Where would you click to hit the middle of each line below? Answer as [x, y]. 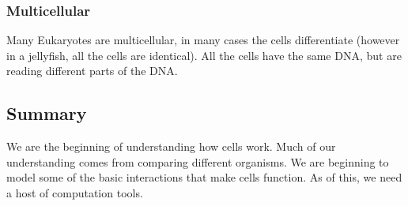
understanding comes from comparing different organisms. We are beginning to [198, 161]
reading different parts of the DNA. [92, 71]
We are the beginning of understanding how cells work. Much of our [171, 146]
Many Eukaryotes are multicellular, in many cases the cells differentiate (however [203, 40]
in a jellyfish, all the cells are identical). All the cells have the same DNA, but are [204, 55]
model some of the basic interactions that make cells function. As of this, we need [204, 177]
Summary [47, 113]
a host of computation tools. [75, 192]
